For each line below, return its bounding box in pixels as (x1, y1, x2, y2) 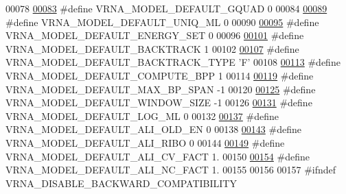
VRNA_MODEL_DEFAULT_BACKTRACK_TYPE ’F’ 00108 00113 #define (5, 55, 341, 69)
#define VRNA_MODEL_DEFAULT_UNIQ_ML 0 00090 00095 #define (5, 14, 319, 29)
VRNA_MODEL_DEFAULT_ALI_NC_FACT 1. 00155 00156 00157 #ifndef (5, 162, 336, 177)
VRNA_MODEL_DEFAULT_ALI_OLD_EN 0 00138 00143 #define (5, 122, 301, 136)
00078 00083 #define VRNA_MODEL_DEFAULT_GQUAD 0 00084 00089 (5, 1, 327, 15)
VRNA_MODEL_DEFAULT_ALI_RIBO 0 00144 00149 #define (5, 135, 285, 149)
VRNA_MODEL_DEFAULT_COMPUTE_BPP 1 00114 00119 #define (5, 68, 314, 82)
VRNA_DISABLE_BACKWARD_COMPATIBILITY (5, 175, 237, 190)
